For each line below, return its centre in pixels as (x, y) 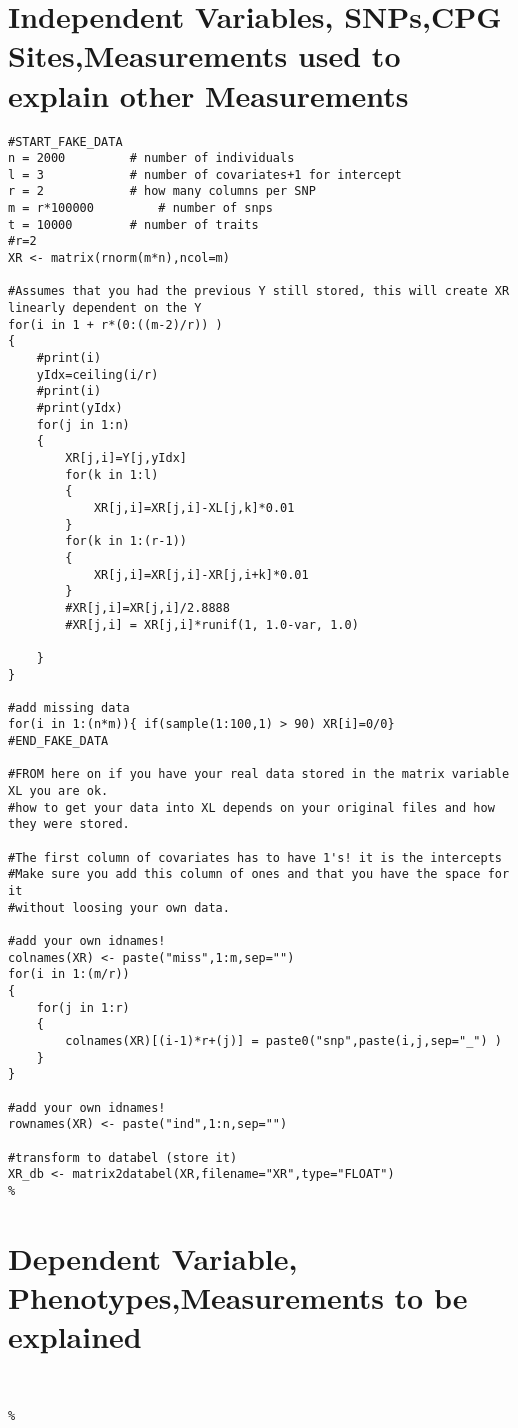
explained (75, 1336)
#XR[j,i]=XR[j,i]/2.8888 (147, 607)
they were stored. (69, 824)
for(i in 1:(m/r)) (69, 974)
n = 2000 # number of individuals (151, 158)
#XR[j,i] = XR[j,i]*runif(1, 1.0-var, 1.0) (212, 624)
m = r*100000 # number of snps (140, 208)
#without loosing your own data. (119, 907)
